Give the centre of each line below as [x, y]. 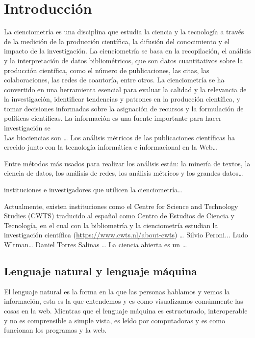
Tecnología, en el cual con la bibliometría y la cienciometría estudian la [111, 225]
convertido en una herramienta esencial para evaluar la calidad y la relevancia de [125, 89]
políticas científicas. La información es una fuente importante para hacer [113, 118]
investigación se [27, 128]
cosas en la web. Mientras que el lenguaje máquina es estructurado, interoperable [126, 310]
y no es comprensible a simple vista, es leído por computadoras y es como [115, 320]
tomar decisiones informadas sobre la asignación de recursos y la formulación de [124, 108]
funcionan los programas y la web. [55, 330]
